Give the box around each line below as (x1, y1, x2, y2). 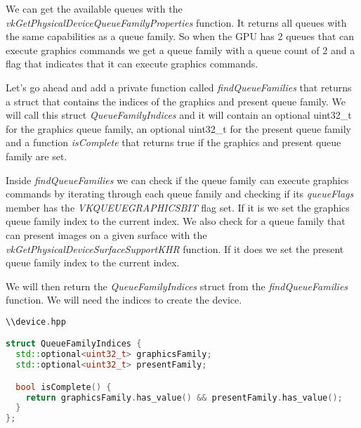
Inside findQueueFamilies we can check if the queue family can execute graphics (6, 172, 349, 187)
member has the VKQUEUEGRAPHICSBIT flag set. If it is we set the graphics (6, 200, 350, 214)
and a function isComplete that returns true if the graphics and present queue (6, 135, 341, 150)
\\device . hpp (6, 316, 66, 327)
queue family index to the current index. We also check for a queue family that (6, 214, 346, 228)
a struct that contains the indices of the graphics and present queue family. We (6, 93, 346, 108)
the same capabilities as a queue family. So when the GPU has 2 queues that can (6, 29, 355, 44)
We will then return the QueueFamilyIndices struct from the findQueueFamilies (6, 278, 348, 293)
